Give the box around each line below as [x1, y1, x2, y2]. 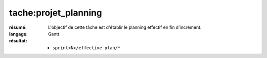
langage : [9, 31, 28, 37]
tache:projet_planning [9, 7, 102, 18]
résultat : [9, 38, 27, 44]
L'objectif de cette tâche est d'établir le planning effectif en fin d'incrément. [48, 24, 202, 30]
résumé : [9, 24, 27, 30]
